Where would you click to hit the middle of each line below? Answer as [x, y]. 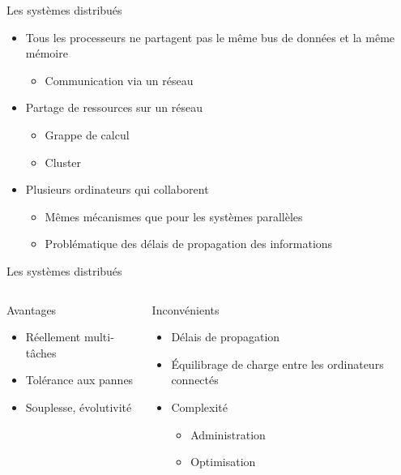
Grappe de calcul [87, 134]
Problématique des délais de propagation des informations [189, 244]
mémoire [47, 53]
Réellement [53, 337]
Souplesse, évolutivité [79, 407]
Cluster [63, 162]
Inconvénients [186, 309]
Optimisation [223, 462]
